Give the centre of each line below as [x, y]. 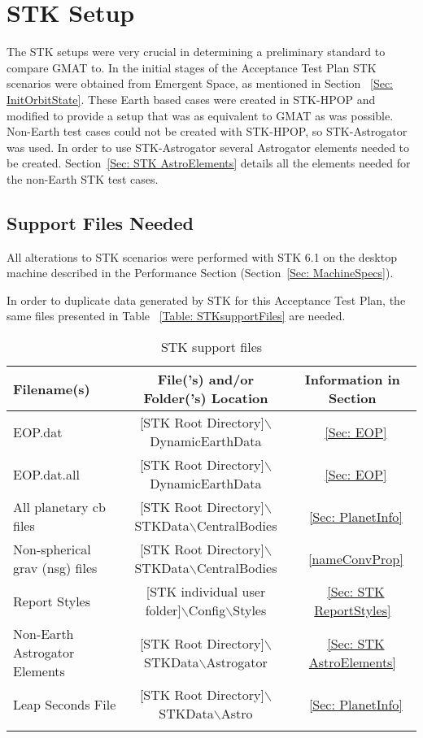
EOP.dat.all [46, 474]
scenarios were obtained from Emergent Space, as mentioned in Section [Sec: [200, 83]
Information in [352, 380]
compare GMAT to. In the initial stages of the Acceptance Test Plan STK [192, 67]
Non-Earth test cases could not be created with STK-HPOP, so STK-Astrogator [207, 131]
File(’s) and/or [206, 380]
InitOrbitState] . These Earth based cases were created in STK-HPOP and [191, 99]
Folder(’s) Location [206, 398]
